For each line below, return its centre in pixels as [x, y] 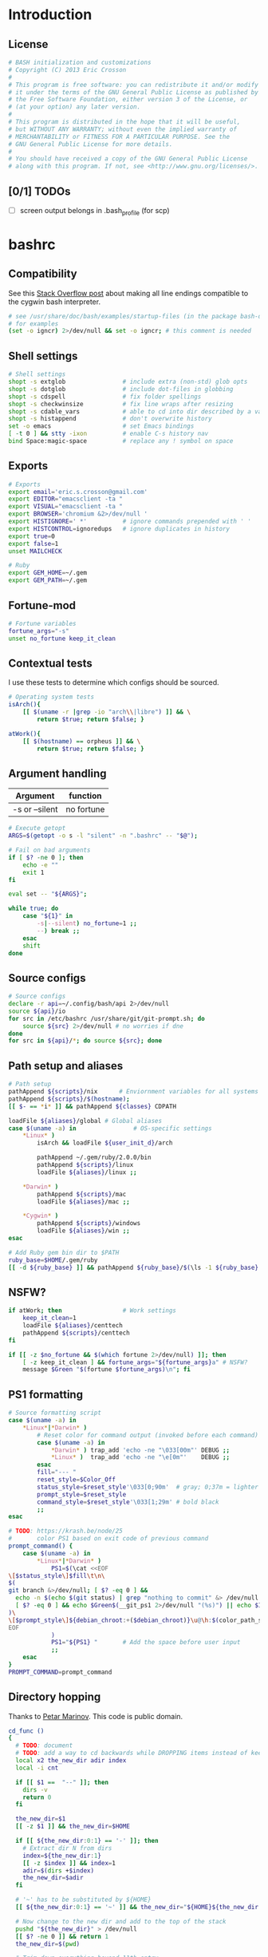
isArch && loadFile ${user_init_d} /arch [105, 1143]
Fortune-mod [42, 605]
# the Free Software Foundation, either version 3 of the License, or [128, 100]
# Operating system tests [51, 697]
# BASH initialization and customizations [80, 62]
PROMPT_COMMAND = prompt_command [60, 1672]
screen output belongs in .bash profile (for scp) [95, 211]
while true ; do [33, 909]
